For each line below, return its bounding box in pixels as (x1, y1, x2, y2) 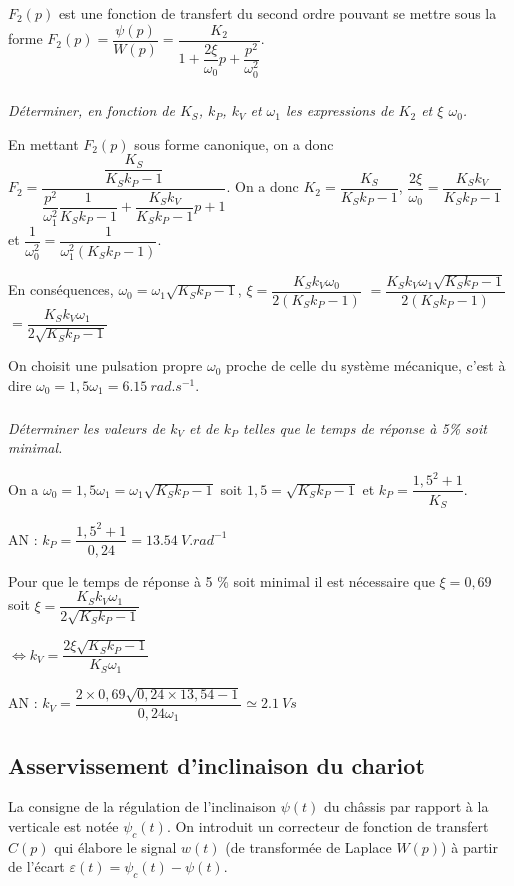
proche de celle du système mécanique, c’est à (226, 355, 506, 376)
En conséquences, (8, 279, 114, 300)
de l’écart (8, 856, 65, 877)
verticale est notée (8, 816, 119, 836)
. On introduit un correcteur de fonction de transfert (166, 816, 489, 836)
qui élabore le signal (54, 836, 177, 857)
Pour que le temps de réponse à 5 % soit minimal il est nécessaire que (8, 570, 435, 591)
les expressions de (285, 100, 394, 121)
